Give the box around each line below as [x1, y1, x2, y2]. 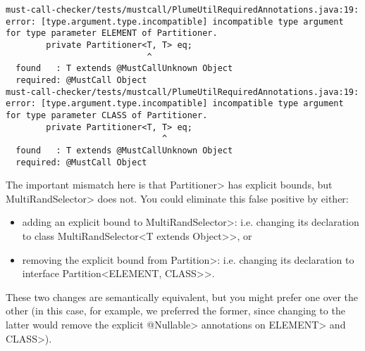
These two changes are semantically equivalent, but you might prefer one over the [6, 289, 359, 304]
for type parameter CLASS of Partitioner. [6, 110, 208, 120]
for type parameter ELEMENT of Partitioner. [6, 28, 218, 39]
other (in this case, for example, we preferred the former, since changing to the [6, 303, 345, 318]
